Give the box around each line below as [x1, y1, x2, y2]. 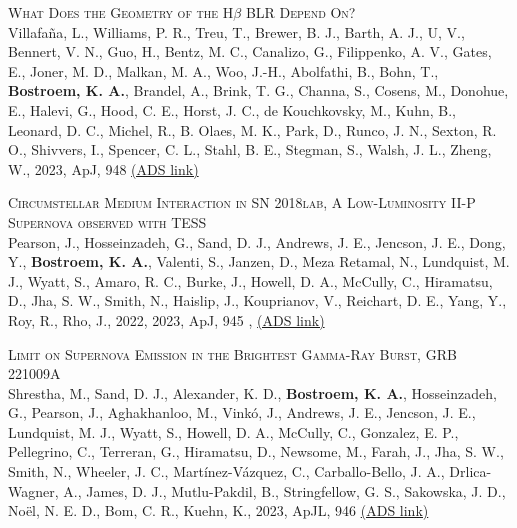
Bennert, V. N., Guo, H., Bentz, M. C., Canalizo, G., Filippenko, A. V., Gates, [8, 41, 492, 62]
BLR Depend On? [245, 2, 356, 22]
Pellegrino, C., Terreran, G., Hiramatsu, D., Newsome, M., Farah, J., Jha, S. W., [8, 441, 504, 462]
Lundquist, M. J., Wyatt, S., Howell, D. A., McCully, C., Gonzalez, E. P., [8, 421, 459, 442]
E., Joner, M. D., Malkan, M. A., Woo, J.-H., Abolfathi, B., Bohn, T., [8, 60, 439, 81]
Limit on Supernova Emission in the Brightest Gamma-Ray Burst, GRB [8, 343, 457, 364]
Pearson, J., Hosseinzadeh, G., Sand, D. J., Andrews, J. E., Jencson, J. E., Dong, [8, 231, 506, 252]
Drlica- [449, 461, 492, 482]
